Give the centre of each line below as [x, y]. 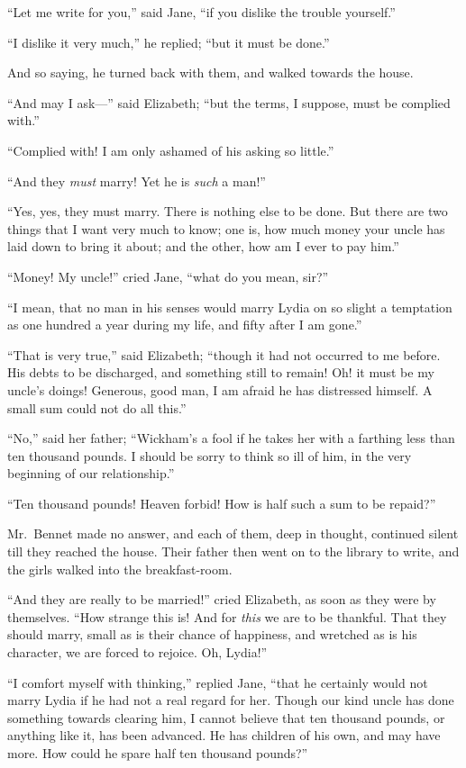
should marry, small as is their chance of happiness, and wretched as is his [212, 634]
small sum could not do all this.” [97, 407]
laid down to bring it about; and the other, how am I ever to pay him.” [203, 246]
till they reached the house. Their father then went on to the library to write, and [233, 551]
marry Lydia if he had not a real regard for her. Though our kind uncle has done [231, 700]
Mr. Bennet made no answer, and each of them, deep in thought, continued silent [233, 533]
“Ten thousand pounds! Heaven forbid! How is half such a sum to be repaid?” [222, 503]
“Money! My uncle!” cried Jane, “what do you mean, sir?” [168, 276]
